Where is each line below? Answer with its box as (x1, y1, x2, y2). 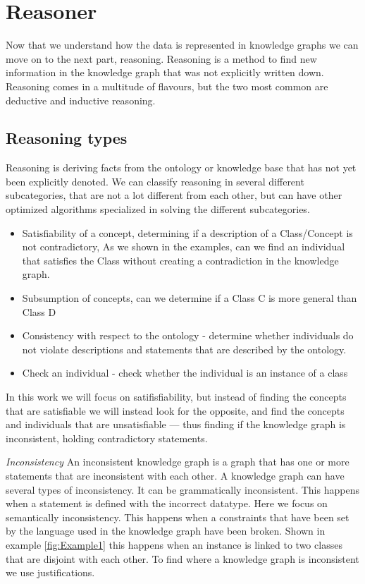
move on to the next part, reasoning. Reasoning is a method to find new (6, 51, 317, 66)
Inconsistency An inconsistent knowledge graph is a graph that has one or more (6, 454, 349, 469)
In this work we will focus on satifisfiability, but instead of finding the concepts (6, 389, 347, 404)
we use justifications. (6, 565, 95, 580)
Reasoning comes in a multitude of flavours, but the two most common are (6, 78, 328, 93)
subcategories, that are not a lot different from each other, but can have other (6, 188, 342, 202)
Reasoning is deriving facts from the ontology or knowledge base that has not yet (6, 160, 357, 175)
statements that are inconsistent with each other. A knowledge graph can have (6, 468, 345, 482)
